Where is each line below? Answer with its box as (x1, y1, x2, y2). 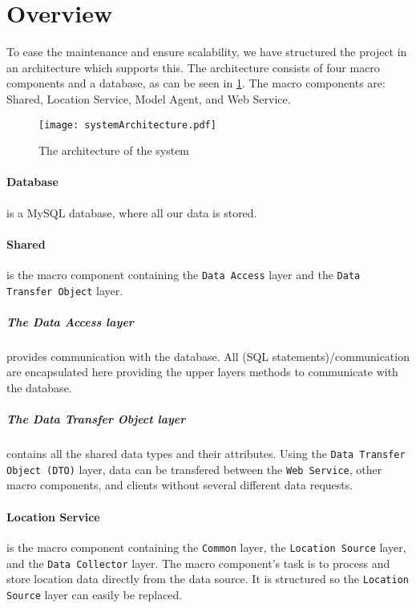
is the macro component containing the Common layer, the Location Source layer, (6, 538, 406, 555)
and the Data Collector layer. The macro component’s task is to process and (6, 554, 390, 571)
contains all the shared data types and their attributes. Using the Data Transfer (6, 445, 406, 462)
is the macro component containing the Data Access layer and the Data (6, 265, 361, 282)
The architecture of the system (38, 142, 190, 159)
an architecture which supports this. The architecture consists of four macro (6, 59, 380, 75)
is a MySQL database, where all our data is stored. (6, 204, 257, 221)
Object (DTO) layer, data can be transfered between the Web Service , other (6, 460, 382, 477)
